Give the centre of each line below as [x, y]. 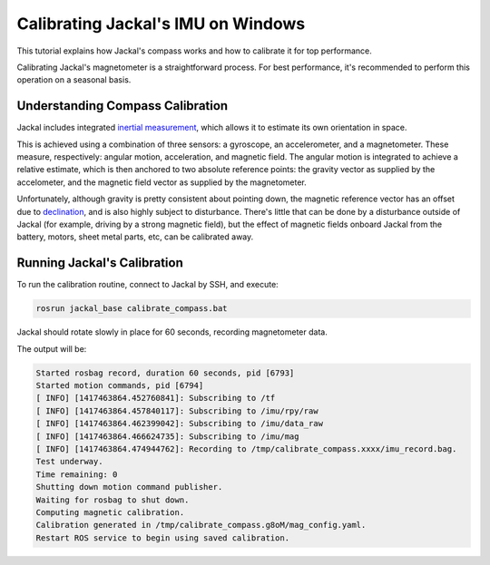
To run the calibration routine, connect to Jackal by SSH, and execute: [147, 285]
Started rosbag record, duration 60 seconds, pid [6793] [165, 373]
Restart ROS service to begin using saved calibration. [163, 538]
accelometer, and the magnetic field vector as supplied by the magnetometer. [162, 182]
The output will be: [52, 348]
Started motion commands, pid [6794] [120, 385]
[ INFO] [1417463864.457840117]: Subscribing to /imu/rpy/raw [177, 411]
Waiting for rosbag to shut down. [113, 500]
